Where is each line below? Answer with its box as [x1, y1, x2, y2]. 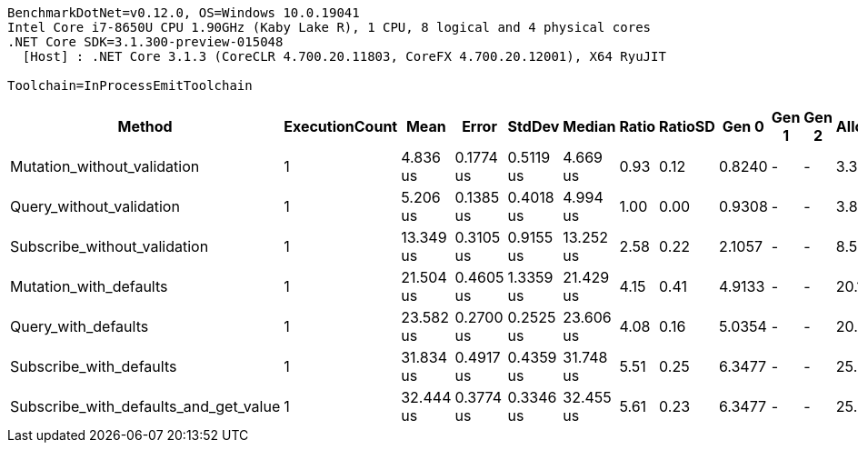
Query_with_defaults [10, 317, 149, 335]
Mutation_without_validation [10, 157, 200, 175]
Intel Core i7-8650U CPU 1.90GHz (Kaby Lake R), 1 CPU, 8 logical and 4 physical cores [7, 20, 652, 35]
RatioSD [659, 117, 715, 135]
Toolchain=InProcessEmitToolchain [7, 78, 253, 93]
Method [117, 117, 173, 135]
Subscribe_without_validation [10, 237, 209, 255]
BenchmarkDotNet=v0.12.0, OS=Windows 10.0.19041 [7, 5, 360, 20]
